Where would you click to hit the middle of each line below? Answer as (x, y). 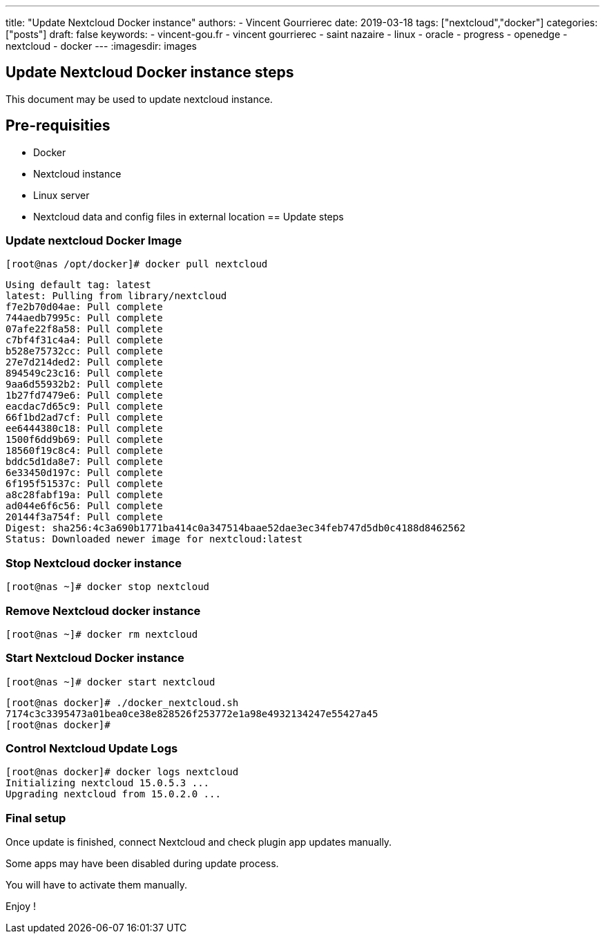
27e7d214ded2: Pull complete (84, 362)
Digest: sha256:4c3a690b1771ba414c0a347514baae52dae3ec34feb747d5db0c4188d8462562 (236, 528)
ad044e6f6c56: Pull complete (84, 506)
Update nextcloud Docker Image (94, 241)
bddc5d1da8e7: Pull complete (84, 462)
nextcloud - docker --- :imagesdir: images (101, 46)
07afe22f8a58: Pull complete (84, 329)
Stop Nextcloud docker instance (94, 563)
